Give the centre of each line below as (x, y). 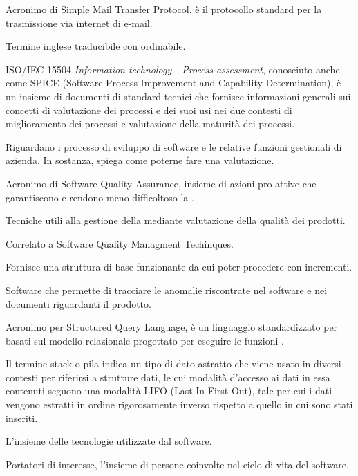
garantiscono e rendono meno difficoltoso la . (100, 197)
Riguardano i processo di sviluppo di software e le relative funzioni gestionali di (174, 146)
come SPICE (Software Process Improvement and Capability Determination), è (173, 83)
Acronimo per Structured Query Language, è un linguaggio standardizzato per (172, 327)
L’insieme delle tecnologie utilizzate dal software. (109, 441)
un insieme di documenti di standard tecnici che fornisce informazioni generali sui (178, 96)
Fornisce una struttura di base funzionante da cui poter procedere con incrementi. (179, 267)
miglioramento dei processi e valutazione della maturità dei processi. (150, 123)
